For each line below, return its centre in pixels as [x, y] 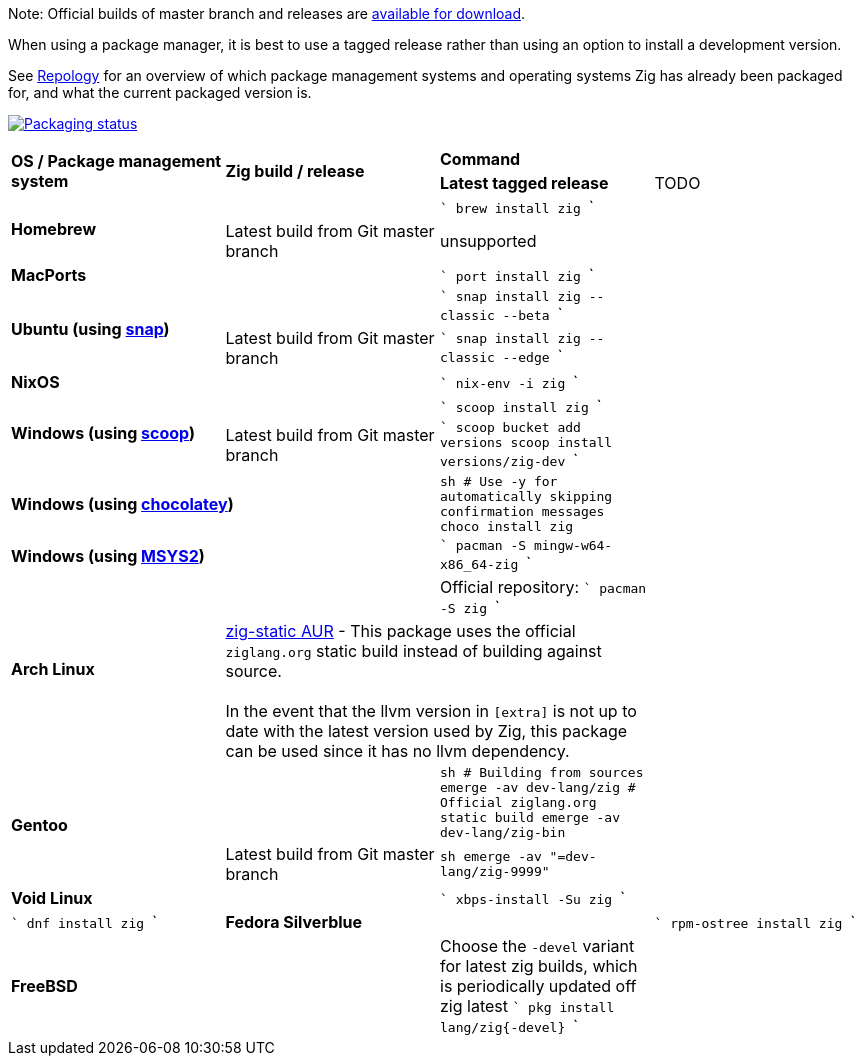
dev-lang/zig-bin [503, 832]
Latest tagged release [524, 183]
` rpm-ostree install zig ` [755, 922]
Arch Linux [53, 669]
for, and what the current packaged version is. [160, 92]
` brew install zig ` [517, 207]
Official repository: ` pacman [543, 587]
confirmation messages [522, 511]
